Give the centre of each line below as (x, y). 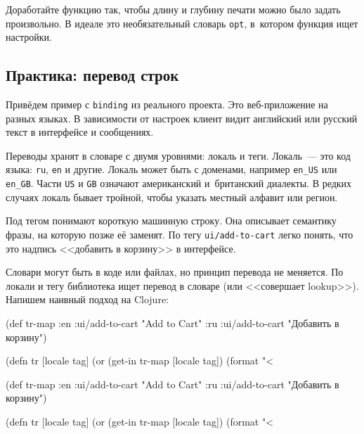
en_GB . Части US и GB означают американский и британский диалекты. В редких (179, 183)
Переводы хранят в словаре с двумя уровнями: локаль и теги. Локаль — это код (178, 155)
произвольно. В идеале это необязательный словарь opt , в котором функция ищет (182, 23)
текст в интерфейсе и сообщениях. (80, 132)
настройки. (29, 37)
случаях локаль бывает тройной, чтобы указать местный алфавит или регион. (172, 197)
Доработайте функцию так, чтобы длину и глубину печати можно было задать (173, 9)
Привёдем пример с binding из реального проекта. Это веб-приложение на (167, 104)
